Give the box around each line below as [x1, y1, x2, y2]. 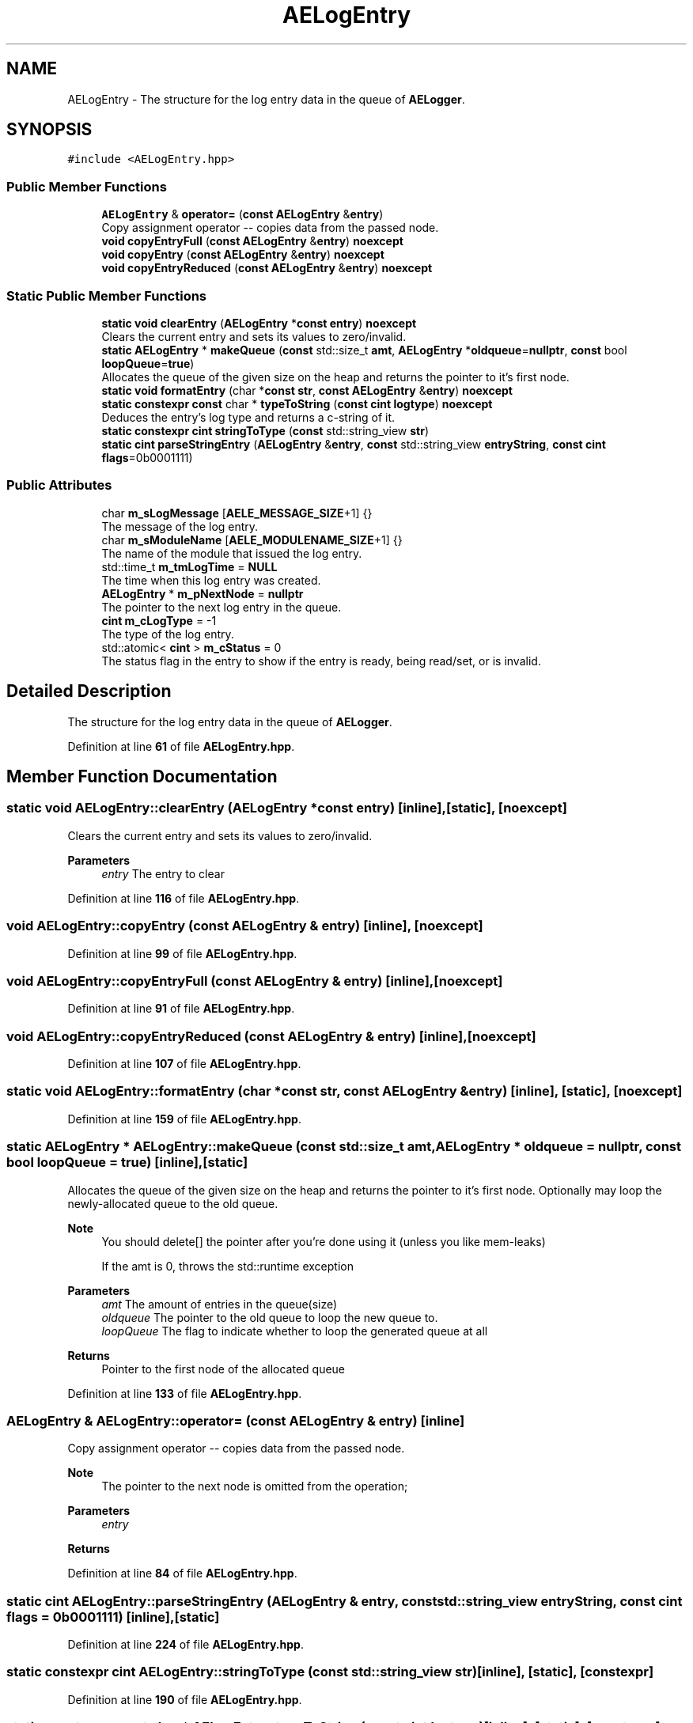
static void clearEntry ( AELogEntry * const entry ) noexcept [101, 316, 417, 330]
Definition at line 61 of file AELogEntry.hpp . [67, 739, 295, 753]
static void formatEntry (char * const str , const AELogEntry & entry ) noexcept [101, 383, 513, 397]
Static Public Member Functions [6, 287, 207, 304]
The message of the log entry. [101, 519, 259, 533]
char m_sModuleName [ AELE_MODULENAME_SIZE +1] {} [101, 532, 403, 547]
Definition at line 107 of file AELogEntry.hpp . [67, 1057, 301, 1070]
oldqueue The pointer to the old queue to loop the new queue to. [101, 1310, 438, 1324]
